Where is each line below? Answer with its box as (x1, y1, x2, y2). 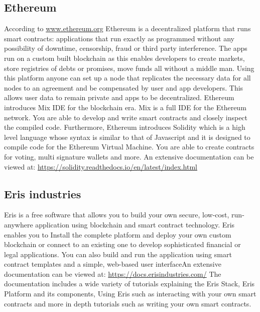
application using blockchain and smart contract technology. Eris (35, 219, 235, 229)
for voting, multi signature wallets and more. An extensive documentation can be (4, 151, 254, 162)
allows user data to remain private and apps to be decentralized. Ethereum (4, 92, 234, 103)
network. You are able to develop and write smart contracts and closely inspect (4, 112, 248, 122)
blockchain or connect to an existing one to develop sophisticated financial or (4, 239, 241, 250)
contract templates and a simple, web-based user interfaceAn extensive (4, 259, 221, 269)
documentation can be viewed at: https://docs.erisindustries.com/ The (4, 268, 221, 279)
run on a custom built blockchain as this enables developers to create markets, (4, 52, 245, 63)
